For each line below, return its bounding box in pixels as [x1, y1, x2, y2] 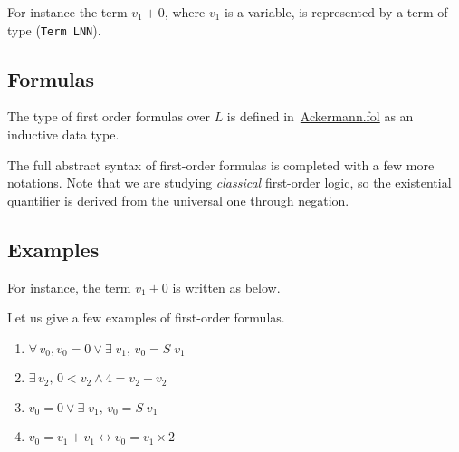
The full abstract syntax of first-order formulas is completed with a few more [7, 155, 435, 174]
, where [164, 3, 206, 21]
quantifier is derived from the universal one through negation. [7, 190, 349, 209]
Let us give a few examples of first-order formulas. [7, 308, 285, 327]
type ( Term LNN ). [7, 20, 101, 39]
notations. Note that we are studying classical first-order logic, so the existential [7, 173, 452, 192]
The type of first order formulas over [7, 107, 210, 126]
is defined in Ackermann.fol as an [226, 107, 414, 126]
